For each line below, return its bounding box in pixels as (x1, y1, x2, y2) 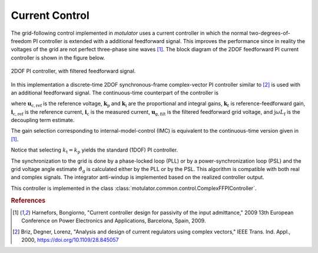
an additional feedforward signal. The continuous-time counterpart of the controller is (11, 89, 219, 96)
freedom (11, 37, 32, 44)
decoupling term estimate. (11, 117, 75, 124)
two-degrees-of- (249, 29, 291, 37)
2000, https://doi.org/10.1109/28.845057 (21, 236, 119, 244)
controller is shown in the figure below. (11, 54, 105, 61)
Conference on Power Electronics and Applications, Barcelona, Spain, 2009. (21, 217, 206, 224)
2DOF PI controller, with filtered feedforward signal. (11, 68, 136, 75)
